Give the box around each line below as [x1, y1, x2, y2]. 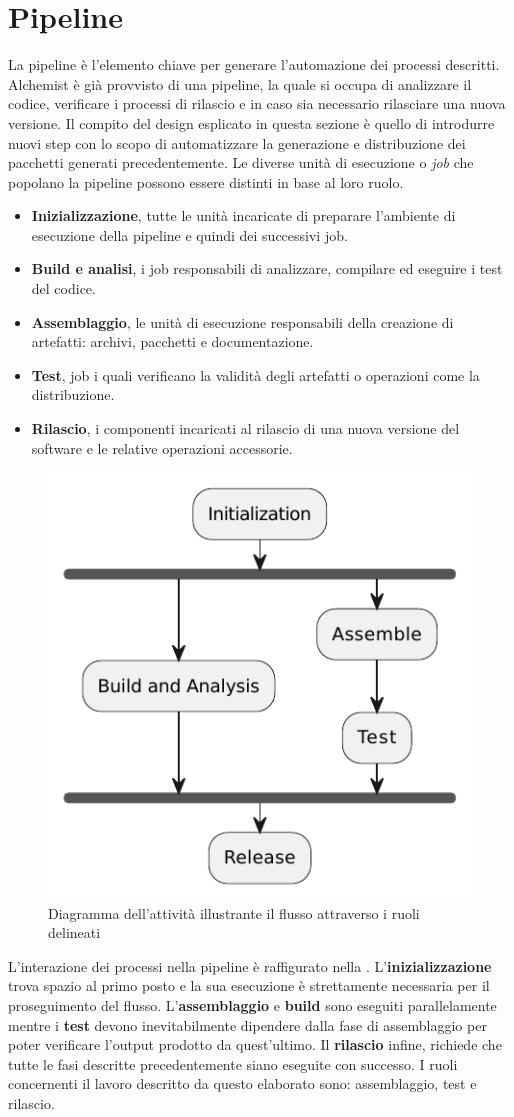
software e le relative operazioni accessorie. [31, 437, 293, 458]
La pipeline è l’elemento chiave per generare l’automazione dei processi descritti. [8, 54, 500, 75]
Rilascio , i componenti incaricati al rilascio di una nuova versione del [31, 418, 460, 439]
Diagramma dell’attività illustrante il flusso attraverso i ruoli [48, 902, 420, 923]
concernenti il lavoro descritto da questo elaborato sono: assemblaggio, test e [8, 1073, 477, 1094]
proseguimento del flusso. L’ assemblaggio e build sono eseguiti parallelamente [8, 995, 497, 1016]
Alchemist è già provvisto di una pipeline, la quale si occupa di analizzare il [8, 73, 472, 94]
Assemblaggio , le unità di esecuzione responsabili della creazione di [31, 311, 454, 332]
